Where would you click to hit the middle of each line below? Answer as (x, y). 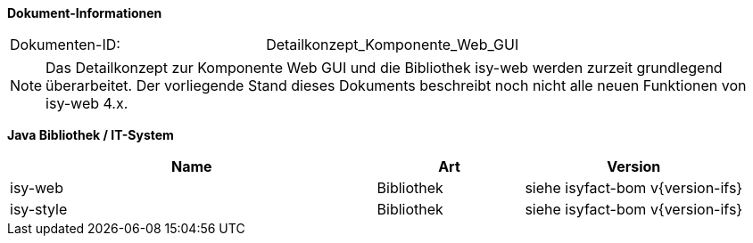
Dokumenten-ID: (65, 45)
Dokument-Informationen (85, 13)
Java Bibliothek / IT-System (91, 135)
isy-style (39, 209)
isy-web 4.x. (87, 103)
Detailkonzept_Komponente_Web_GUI (393, 45)
